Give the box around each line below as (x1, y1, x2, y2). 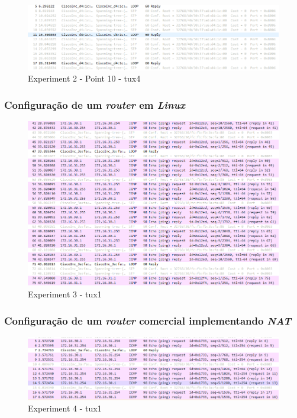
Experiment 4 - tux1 (28, 402, 102, 414)
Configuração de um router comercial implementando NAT (4, 313, 292, 328)
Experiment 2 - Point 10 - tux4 (28, 72, 141, 85)
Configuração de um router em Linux (4, 97, 185, 112)
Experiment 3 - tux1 (28, 288, 102, 300)
